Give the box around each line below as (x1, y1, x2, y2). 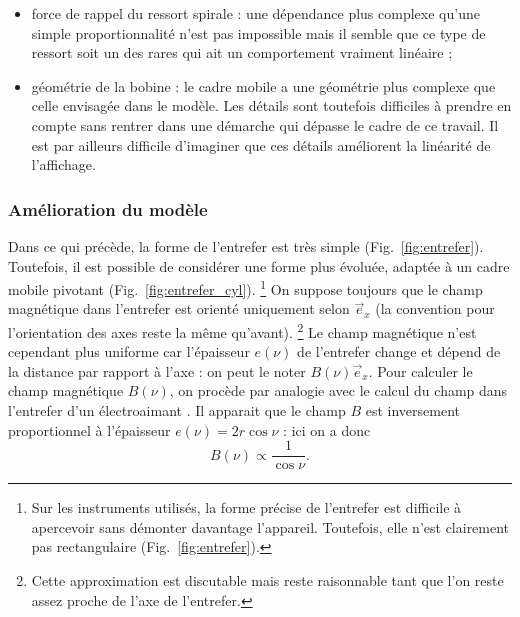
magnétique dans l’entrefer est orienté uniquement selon (8, 298, 350, 319)
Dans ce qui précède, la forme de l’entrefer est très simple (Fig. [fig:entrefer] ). (8, 235, 484, 256)
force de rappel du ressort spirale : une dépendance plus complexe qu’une (31, 3, 480, 23)
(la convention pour (375, 298, 495, 319)
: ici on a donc (283, 419, 371, 440)
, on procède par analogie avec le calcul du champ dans (169, 380, 508, 401)
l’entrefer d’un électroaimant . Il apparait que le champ (8, 400, 346, 421)
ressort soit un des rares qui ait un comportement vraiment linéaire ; (31, 42, 453, 63)
